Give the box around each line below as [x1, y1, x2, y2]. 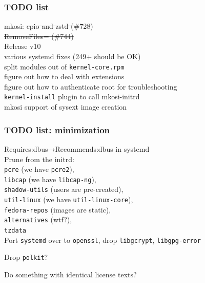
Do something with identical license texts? [4, 269, 137, 279]
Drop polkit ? [4, 252, 48, 262]
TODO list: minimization [4, 123, 110, 136]
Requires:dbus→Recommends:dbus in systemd [4, 143, 150, 154]
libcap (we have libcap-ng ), [4, 173, 96, 184]
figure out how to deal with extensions [4, 71, 125, 82]
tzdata [4, 227, 26, 235]
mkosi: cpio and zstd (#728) [4, 21, 93, 31]
